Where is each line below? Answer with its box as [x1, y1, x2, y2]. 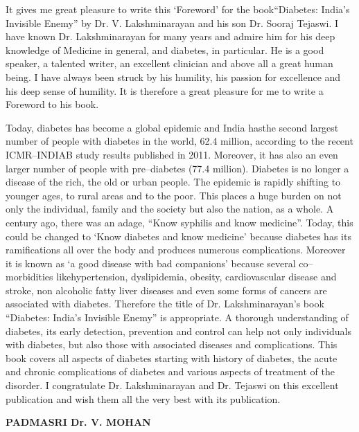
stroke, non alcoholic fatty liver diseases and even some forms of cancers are [6, 282, 327, 297]
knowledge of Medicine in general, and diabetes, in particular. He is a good [6, 42, 324, 57]
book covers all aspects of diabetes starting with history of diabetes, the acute [6, 350, 338, 365]
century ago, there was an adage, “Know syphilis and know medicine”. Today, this [6, 215, 353, 229]
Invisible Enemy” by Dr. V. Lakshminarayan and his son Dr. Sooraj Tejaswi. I [6, 15, 339, 30]
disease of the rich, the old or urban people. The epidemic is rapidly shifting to [6, 174, 341, 189]
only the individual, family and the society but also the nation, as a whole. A [6, 201, 334, 216]
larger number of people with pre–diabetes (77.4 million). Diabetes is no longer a [6, 161, 349, 175]
